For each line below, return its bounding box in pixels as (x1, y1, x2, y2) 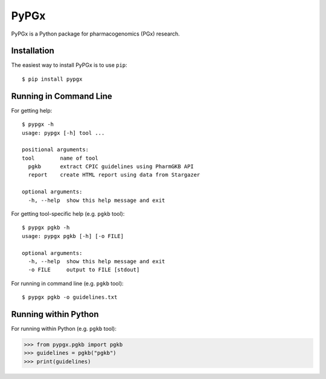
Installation (11, 46, 54, 56)
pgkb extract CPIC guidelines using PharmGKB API (28, 163, 194, 170)
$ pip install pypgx (22, 75, 83, 83)
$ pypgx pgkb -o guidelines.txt (22, 294, 118, 301)
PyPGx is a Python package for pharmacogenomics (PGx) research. (11, 30, 181, 37)
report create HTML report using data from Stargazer (28, 172, 200, 178)
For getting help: (11, 107, 53, 114)
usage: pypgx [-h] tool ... (22, 130, 105, 136)
